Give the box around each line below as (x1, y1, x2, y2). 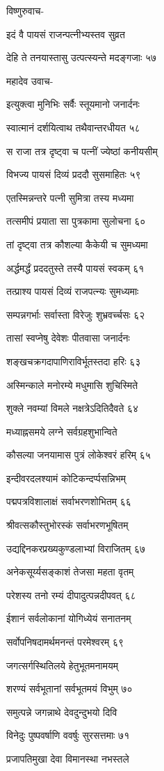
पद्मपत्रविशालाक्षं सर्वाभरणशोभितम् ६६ (6, 494, 131, 509)
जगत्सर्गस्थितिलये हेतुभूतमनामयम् (6, 658, 119, 672)
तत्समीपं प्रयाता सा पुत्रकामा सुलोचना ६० (6, 214, 146, 228)
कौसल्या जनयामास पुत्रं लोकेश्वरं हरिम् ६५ (6, 447, 151, 462)
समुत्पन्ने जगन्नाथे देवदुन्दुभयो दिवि (6, 704, 117, 719)
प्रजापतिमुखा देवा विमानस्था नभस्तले (6, 752, 129, 765)
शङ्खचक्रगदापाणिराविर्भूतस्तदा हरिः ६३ (6, 353, 141, 368)
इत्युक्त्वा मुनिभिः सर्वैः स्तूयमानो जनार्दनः (6, 97, 140, 111)
